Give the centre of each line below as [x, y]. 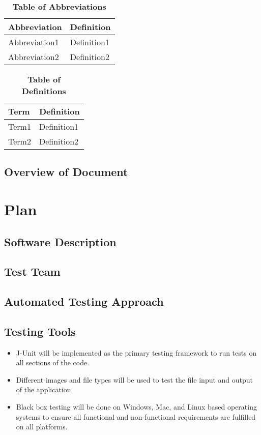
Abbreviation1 [34, 42]
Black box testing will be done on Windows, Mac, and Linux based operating [136, 407]
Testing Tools [40, 331]
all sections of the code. [53, 362]
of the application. [45, 389]
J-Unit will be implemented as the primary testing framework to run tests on [136, 352]
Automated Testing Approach [84, 301]
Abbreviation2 [34, 57]
